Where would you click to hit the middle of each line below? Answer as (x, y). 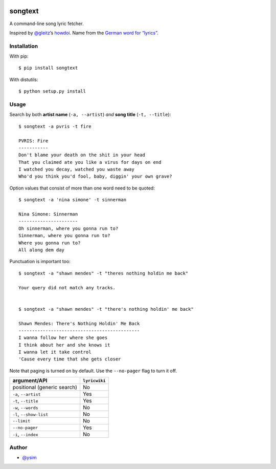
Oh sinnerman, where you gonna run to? (68, 228)
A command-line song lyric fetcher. (47, 24)
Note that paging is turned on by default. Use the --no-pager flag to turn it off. (93, 371)
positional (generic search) (45, 388)
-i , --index (25, 434)
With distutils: (24, 79)
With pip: (19, 56)
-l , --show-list (30, 414)
